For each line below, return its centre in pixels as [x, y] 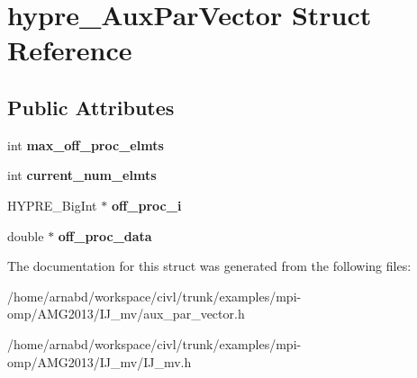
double [26, 235]
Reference [70, 50]
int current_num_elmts [82, 175]
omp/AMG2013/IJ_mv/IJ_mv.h [100, 361]
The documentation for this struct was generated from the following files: [209, 266]
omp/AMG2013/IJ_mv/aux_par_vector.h [126, 314]
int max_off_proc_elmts [86, 144]
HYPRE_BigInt [52, 205]
